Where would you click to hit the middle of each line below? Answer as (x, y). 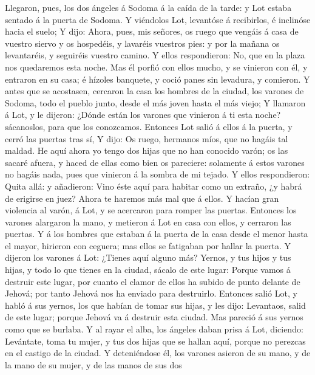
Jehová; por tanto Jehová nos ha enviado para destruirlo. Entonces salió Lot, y (151, 293)
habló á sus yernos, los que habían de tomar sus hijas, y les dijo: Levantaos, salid (155, 305)
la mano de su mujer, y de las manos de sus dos (93, 364)
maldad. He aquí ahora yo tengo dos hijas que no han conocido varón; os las (147, 150)
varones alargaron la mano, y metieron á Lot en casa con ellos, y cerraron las (148, 222)
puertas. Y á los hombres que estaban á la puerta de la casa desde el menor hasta (157, 234)
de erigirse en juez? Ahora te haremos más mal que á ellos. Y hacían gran (142, 198)
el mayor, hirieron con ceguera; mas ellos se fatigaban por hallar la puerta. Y (148, 245)
